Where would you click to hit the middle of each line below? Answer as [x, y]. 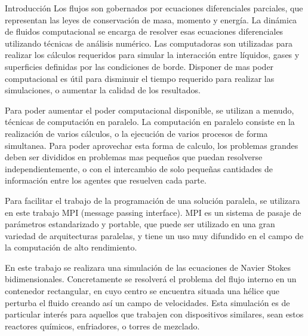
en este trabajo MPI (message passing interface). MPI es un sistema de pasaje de [153, 212]
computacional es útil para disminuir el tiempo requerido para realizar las [140, 78]
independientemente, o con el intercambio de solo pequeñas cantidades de [139, 168]
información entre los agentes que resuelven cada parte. [106, 180]
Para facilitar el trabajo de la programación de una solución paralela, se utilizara [153, 200]
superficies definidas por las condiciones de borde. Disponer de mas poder [139, 66]
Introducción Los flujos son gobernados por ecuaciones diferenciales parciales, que [154, 8]
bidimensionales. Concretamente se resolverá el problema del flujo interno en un [151, 279]
